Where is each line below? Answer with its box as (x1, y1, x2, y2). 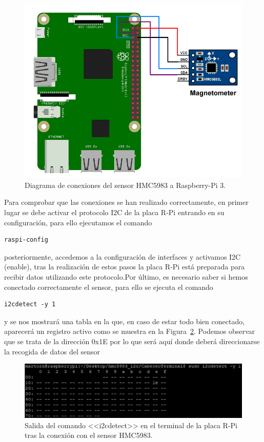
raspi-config (4, 236, 48, 244)
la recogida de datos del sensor (4, 346, 100, 356)
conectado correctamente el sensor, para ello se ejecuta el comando (4, 281, 213, 292)
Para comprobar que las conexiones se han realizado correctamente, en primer (4, 197, 249, 207)
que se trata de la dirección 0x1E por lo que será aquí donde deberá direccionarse (4, 335, 260, 346)
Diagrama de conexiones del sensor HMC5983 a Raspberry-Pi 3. (25, 179, 226, 190)
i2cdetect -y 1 (4, 301, 56, 308)
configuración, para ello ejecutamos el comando (4, 217, 152, 227)
